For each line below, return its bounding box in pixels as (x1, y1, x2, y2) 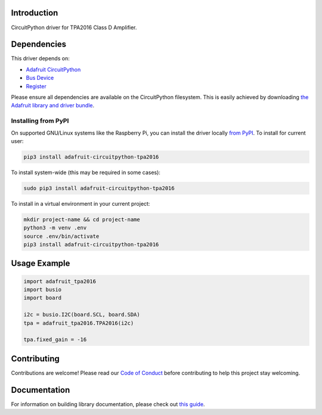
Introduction (11, 8, 58, 18)
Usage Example (11, 258, 70, 268)
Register (26, 82, 47, 89)
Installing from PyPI (11, 117, 69, 125)
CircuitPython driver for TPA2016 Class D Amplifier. (11, 24, 137, 31)
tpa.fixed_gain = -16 (23, 336, 87, 343)
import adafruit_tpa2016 (23, 278, 97, 284)
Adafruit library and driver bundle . (11, 102, 95, 109)
